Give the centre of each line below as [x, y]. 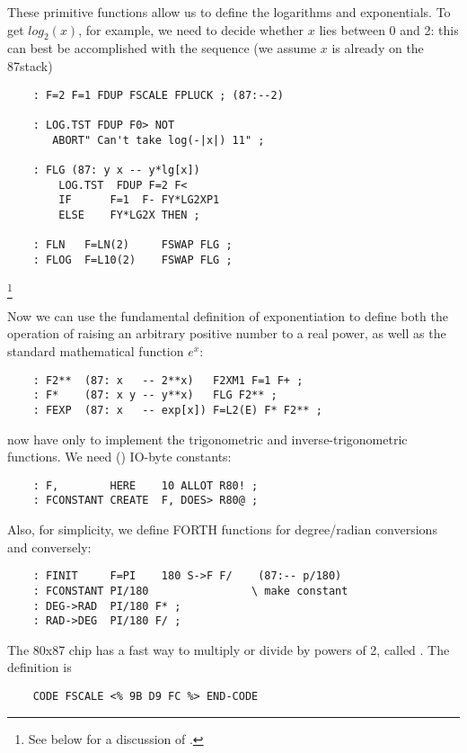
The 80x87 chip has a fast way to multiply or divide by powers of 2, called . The [229, 649]
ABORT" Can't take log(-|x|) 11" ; [159, 140]
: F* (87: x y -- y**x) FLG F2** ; [155, 395]
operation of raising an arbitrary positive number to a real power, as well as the [227, 333]
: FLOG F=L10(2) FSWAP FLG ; [132, 260]
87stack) [30, 65]
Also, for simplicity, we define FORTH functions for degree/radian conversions [222, 529]
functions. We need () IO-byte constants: [119, 457]
